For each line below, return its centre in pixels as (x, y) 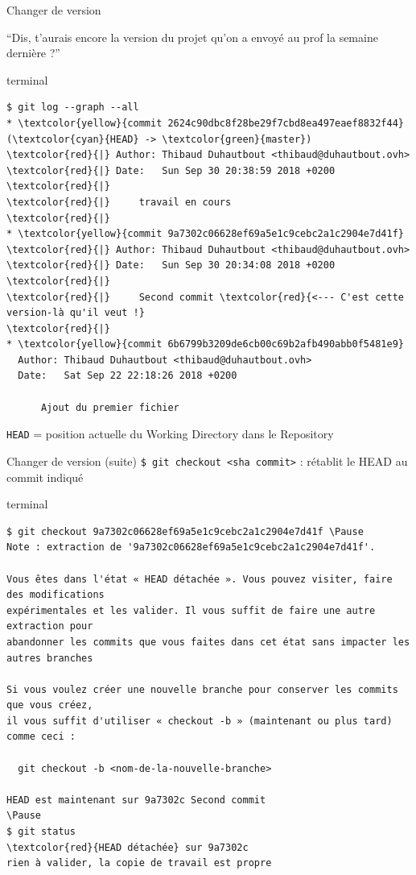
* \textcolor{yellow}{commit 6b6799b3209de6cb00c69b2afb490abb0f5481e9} (205, 344)
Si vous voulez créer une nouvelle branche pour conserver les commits (202, 689)
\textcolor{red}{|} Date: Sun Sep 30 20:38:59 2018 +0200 (171, 170)
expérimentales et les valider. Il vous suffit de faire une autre (191, 610)
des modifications (56, 595)
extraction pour (50, 626)
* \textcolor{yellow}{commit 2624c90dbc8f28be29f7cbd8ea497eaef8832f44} (205, 123)
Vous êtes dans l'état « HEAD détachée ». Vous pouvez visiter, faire (200, 579)
